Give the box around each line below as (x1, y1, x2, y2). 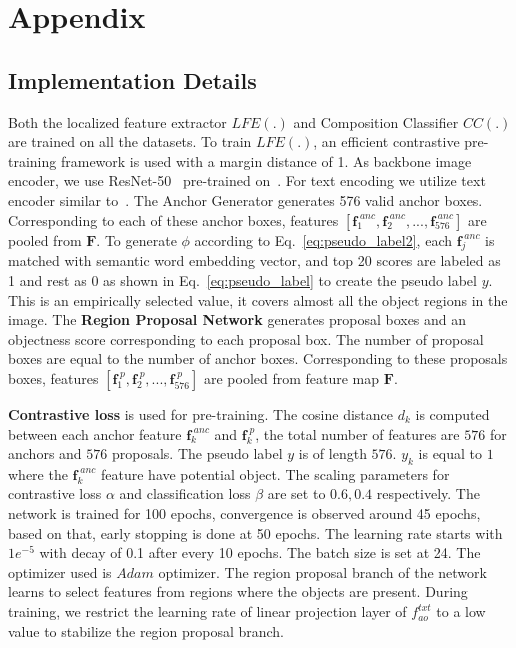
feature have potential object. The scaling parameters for (101, 463, 450, 484)
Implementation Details (8, 64, 257, 95)
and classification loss (119, 483, 251, 504)
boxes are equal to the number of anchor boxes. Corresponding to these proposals (8, 348, 508, 369)
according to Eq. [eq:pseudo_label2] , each (194, 229, 452, 250)
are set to (267, 483, 326, 504)
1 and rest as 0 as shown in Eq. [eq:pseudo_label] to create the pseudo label (8, 269, 477, 290)
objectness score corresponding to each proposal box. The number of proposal (8, 328, 484, 349)
